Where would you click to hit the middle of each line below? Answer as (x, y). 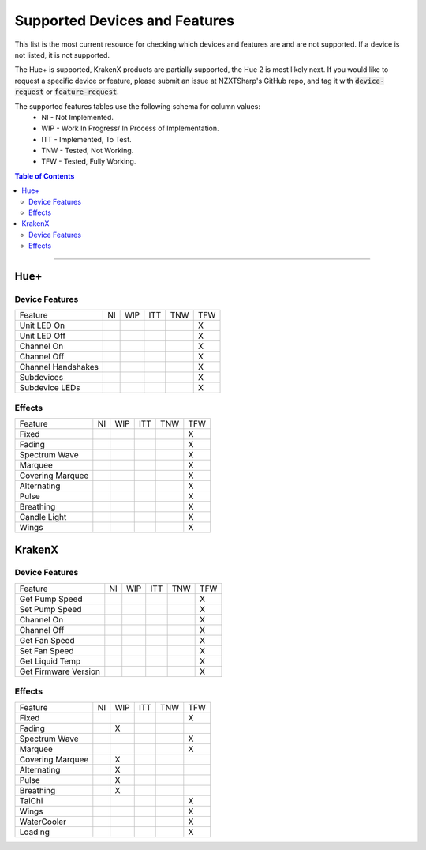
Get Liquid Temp (50, 661)
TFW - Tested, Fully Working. (89, 161)
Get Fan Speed (47, 640)
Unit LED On (42, 325)
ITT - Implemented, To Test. (86, 139)
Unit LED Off (43, 336)
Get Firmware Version (60, 671)
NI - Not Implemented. (78, 117)
